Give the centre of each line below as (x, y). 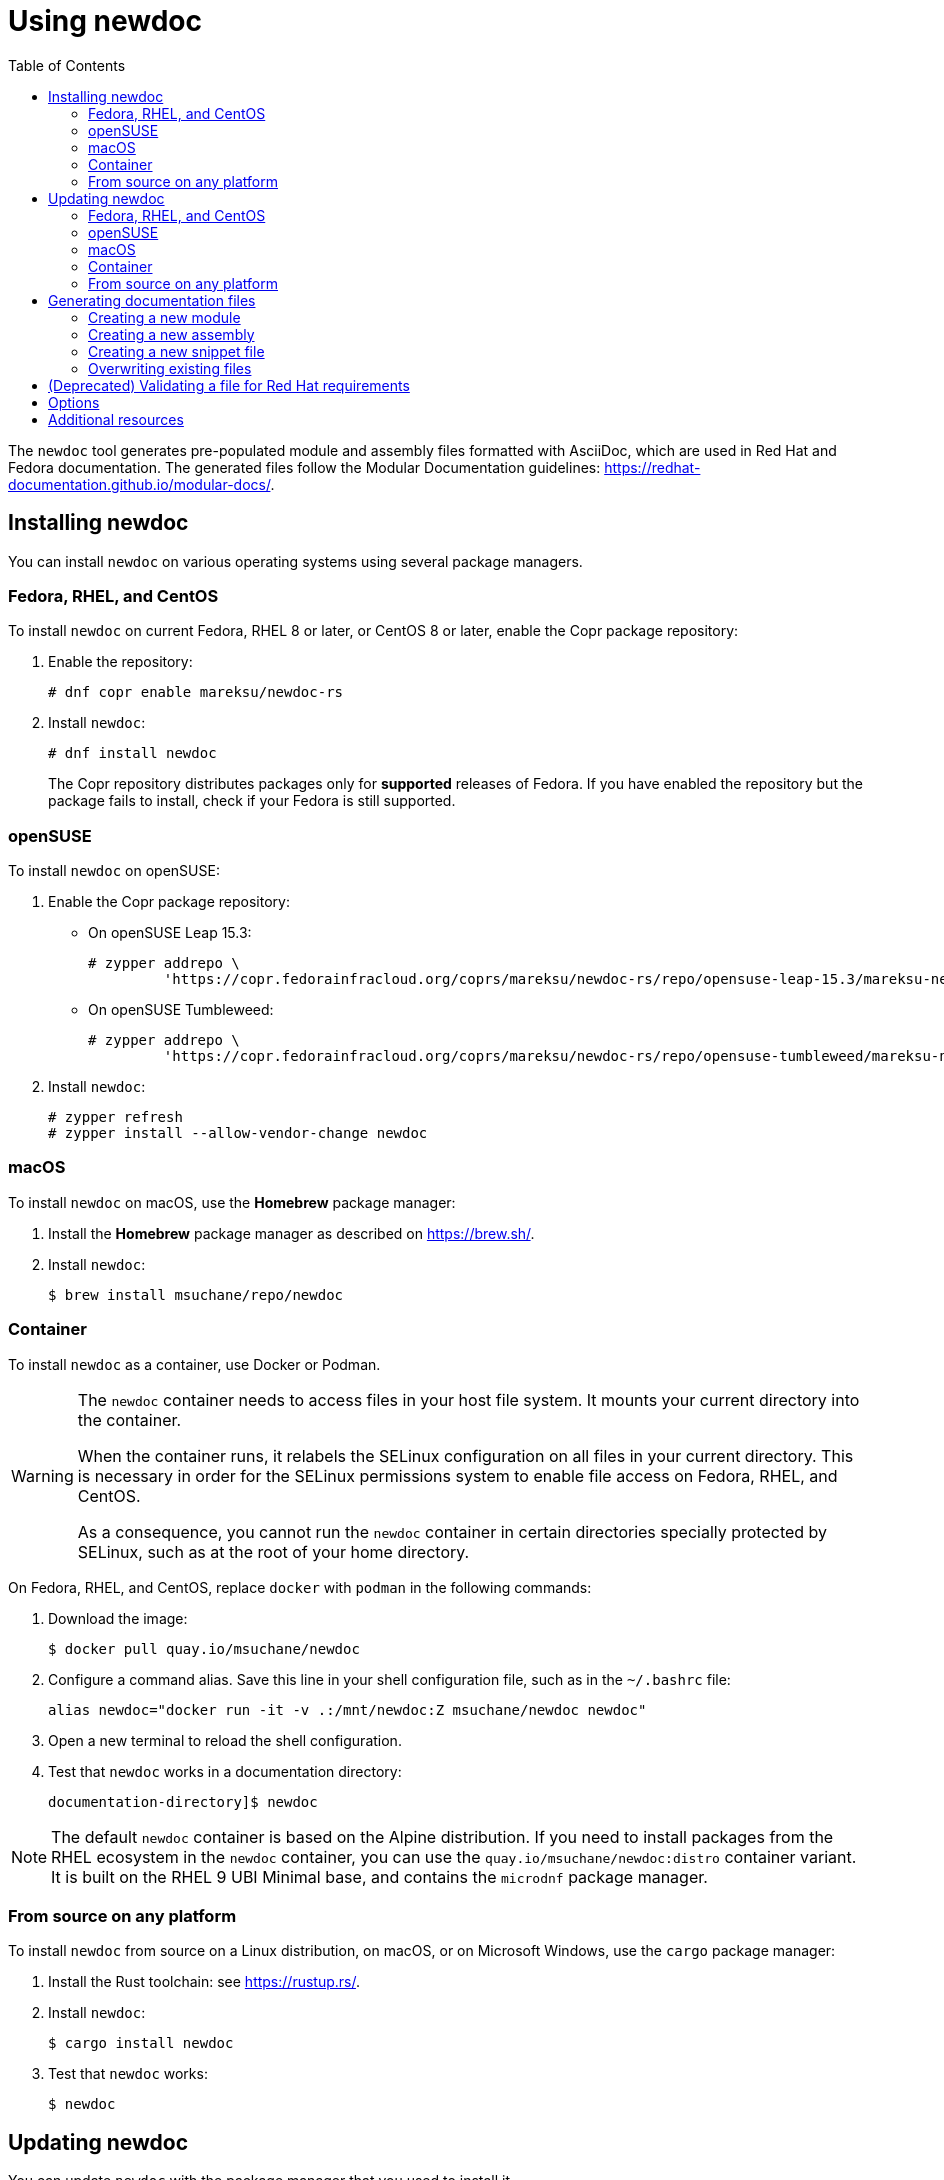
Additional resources (116, 419)
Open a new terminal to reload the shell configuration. (225, 1740)
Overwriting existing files (170, 368)
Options (74, 402)
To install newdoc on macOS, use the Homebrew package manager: (232, 1202)
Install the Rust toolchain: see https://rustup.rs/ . (204, 1982)
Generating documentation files (152, 300)
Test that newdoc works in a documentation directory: (225, 1771)
